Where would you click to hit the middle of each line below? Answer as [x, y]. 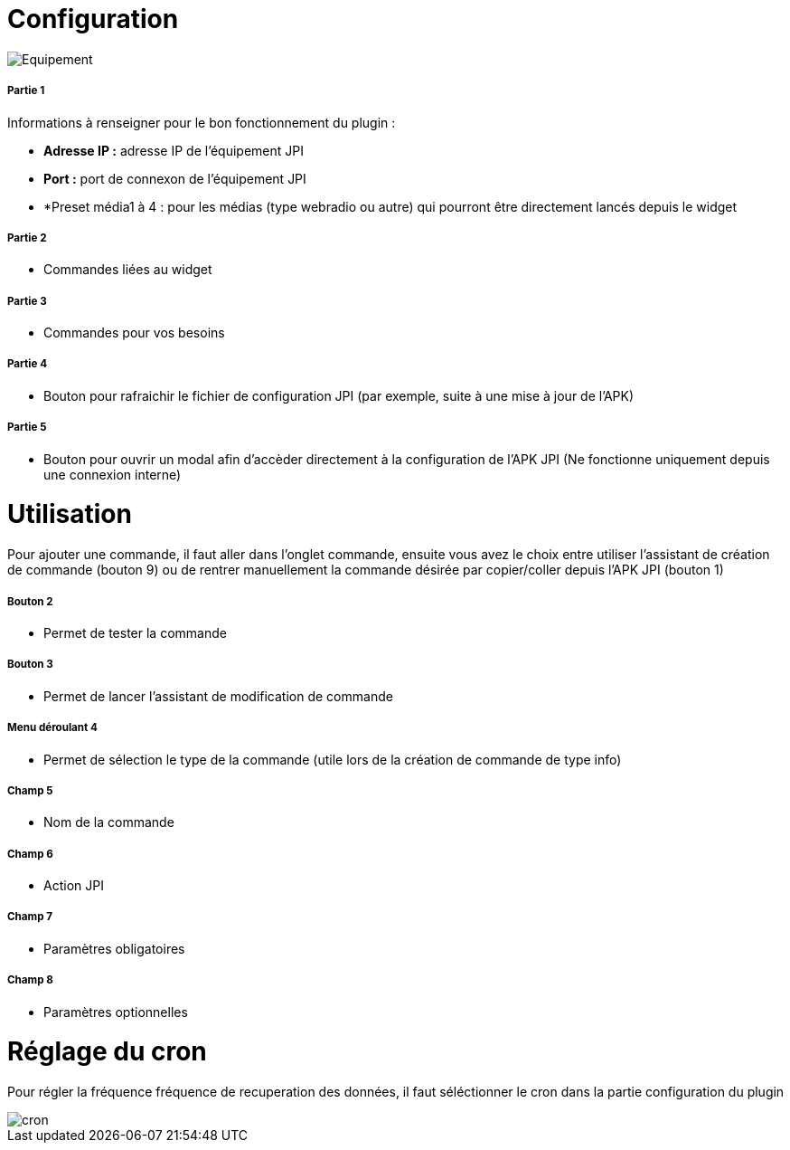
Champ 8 [30, 980]
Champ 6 [30, 854]
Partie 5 [27, 428]
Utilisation [70, 514]
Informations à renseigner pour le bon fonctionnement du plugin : [202, 122]
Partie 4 [27, 364]
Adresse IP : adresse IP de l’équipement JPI [174, 150]
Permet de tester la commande [135, 632]
